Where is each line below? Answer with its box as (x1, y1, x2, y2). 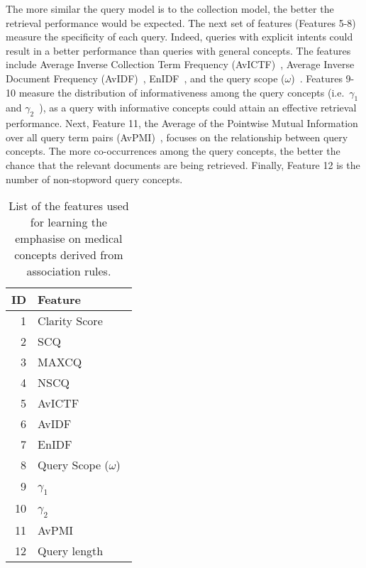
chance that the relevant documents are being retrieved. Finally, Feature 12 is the (6, 157, 360, 172)
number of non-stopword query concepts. (6, 171, 183, 186)
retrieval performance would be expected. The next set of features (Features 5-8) (6, 15, 356, 30)
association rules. (26, 263, 111, 280)
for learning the (30, 214, 107, 231)
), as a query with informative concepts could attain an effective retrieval (39, 100, 357, 115)
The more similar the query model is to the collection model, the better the (6, 1, 334, 16)
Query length (38, 542, 104, 559)
